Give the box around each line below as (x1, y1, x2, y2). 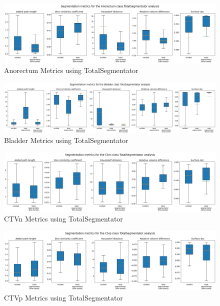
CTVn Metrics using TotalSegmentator (4, 213, 123, 224)
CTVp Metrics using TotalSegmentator (4, 292, 123, 302)
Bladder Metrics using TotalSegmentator (4, 135, 128, 145)
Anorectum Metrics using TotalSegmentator (4, 65, 138, 75)
